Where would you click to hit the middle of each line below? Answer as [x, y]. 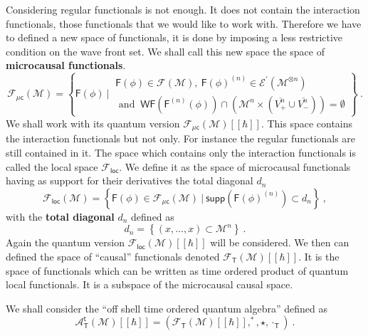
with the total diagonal [60, 216]
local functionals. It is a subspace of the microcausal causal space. [149, 284]
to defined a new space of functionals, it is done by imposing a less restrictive [174, 37]
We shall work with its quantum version [93, 123]
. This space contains [307, 123]
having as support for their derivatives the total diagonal [130, 180]
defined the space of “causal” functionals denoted [113, 256]
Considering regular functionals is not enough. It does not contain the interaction [183, 9]
